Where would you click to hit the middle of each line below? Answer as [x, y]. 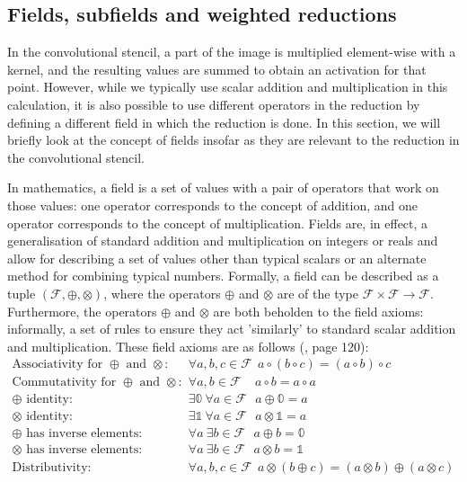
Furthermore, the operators [82, 311]
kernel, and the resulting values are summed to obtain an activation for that [217, 69]
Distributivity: [52, 467]
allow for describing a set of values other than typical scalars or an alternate [217, 258]
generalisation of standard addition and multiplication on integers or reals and [223, 241]
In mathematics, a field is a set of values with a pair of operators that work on [223, 187]
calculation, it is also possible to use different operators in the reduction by [214, 104]
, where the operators [162, 293]
